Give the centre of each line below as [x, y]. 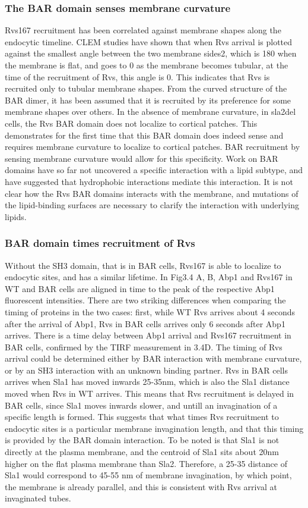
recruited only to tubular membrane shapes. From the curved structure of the [146, 88]
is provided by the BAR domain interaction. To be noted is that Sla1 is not [142, 440]
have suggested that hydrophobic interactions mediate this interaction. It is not [149, 181]
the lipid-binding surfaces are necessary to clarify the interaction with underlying [152, 205]
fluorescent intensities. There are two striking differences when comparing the [145, 300]
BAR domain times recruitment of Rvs [100, 243]
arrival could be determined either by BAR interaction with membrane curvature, [153, 358]
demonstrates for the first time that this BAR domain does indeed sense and [144, 135]
